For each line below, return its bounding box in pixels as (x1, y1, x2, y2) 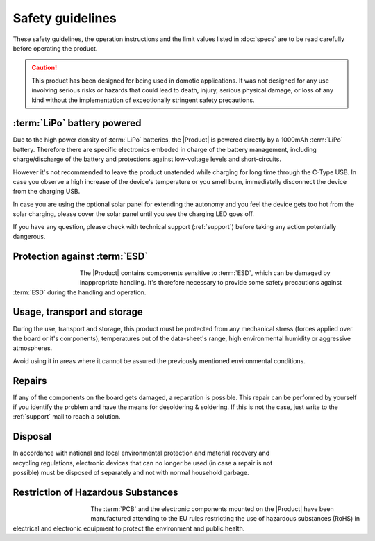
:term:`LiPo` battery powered (12, 117, 142, 129)
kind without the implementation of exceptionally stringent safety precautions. (31, 96, 255, 104)
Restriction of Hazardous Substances (12, 486, 178, 498)
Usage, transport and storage (12, 306, 144, 318)
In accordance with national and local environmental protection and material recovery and (12, 449, 270, 458)
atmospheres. (12, 344, 53, 352)
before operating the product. (12, 44, 98, 52)
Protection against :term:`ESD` (12, 250, 149, 262)
